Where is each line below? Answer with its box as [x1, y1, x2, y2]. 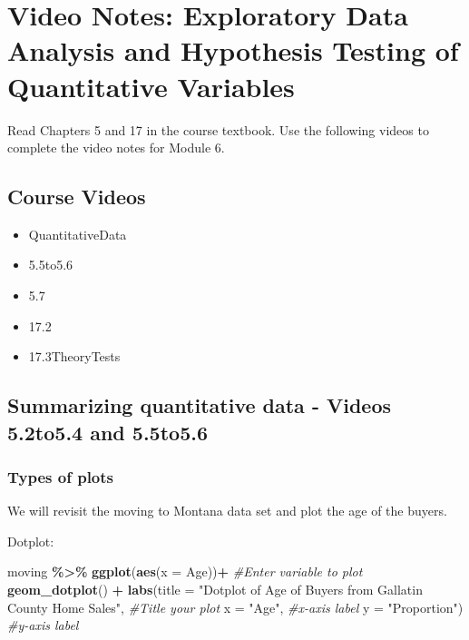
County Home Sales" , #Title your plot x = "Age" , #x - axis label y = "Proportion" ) [7, 597, 464, 616]
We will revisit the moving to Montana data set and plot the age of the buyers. [7, 501, 447, 520]
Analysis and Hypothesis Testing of [7, 32, 459, 69]
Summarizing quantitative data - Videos [7, 391, 392, 419]
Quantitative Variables [7, 67, 295, 104]
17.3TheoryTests [28, 347, 121, 366]
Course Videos [7, 182, 146, 211]
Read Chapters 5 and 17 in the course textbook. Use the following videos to [7, 120, 429, 139]
